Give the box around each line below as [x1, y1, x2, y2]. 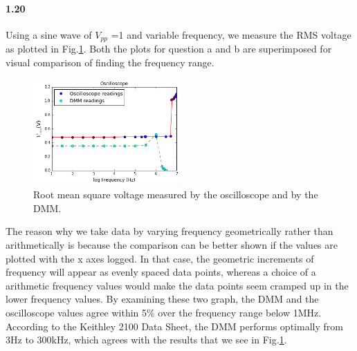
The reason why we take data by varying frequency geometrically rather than [6, 224, 333, 238]
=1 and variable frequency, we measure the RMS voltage [111, 27, 351, 41]
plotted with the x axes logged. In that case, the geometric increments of [6, 251, 314, 265]
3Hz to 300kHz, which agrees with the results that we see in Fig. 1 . [6, 332, 287, 347]
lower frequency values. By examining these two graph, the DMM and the [6, 292, 319, 306]
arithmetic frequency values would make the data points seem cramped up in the [6, 278, 349, 292]
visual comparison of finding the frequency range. [6, 55, 214, 69]
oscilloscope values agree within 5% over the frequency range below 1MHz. [6, 305, 322, 319]
